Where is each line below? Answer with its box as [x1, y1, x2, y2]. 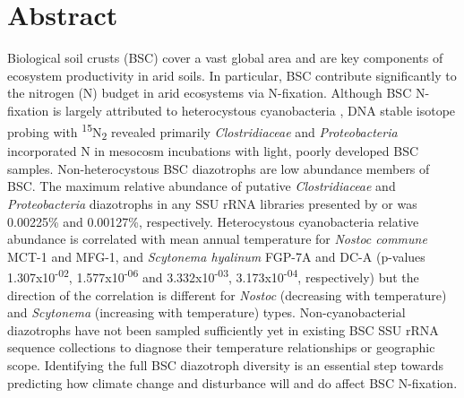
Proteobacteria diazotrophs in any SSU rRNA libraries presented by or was [7, 195, 417, 213]
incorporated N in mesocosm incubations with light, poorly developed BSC [7, 142, 419, 160]
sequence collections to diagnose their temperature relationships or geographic [7, 338, 435, 357]
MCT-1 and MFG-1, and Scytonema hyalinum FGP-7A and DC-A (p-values [7, 247, 425, 265]
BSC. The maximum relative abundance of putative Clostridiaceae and [7, 177, 396, 195]
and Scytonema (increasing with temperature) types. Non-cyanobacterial [7, 303, 406, 322]
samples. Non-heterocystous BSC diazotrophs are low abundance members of [7, 159, 430, 177]
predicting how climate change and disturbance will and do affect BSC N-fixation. [7, 373, 458, 392]
